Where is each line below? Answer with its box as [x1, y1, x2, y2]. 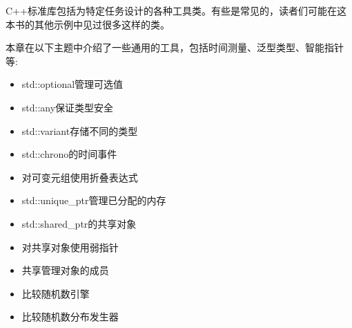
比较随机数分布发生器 [21, 309, 119, 324]
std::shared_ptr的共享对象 [21, 216, 137, 230]
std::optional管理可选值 [21, 77, 124, 91]
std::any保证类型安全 [21, 100, 114, 114]
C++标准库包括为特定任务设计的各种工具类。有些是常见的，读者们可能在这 [6, 3, 346, 17]
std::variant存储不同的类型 [21, 123, 138, 138]
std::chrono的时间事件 [21, 147, 117, 161]
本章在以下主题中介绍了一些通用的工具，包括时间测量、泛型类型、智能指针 [6, 40, 344, 55]
